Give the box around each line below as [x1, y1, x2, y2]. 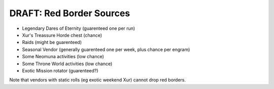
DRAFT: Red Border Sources [9, 8, 130, 19]
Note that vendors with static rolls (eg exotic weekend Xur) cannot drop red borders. [9, 77, 186, 83]
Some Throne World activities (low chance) [22, 61, 113, 67]
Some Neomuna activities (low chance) [22, 54, 104, 60]
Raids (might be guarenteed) [22, 39, 82, 46]
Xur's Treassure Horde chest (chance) [22, 32, 102, 38]
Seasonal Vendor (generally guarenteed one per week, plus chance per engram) [22, 46, 190, 53]
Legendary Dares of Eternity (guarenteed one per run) [22, 25, 135, 31]
